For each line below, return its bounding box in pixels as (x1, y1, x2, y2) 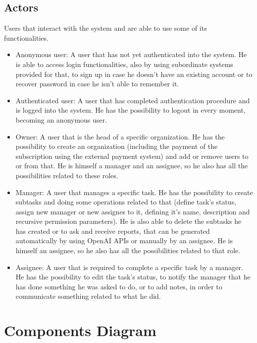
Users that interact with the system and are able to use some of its (4, 23, 207, 33)
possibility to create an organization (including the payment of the (15, 141, 218, 151)
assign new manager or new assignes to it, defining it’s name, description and (15, 206, 250, 216)
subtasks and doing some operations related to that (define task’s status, (15, 197, 237, 207)
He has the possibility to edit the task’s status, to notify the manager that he (15, 272, 251, 282)
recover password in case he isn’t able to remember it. (15, 78, 179, 89)
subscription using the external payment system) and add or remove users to (15, 150, 249, 161)
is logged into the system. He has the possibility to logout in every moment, (15, 105, 246, 115)
